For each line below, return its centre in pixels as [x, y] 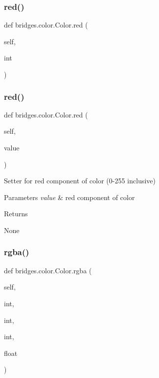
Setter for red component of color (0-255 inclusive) [80, 181]
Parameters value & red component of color [69, 197]
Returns [16, 214]
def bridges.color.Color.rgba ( [48, 270]
